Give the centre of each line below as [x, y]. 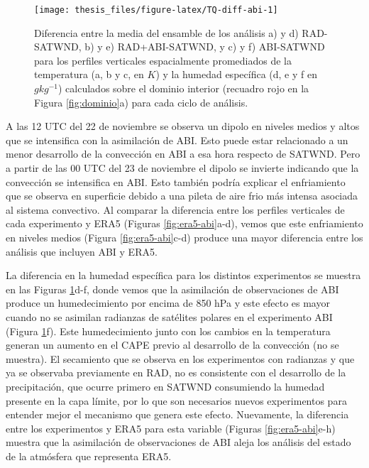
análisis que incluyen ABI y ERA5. [82, 251]
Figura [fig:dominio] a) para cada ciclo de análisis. [141, 102]
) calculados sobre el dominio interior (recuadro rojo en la [183, 88]
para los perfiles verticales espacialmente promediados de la [163, 60]
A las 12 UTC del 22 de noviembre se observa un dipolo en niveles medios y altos [183, 126]
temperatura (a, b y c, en [89, 74]
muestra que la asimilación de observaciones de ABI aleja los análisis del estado [178, 442]
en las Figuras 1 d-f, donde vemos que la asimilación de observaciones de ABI [172, 289]
